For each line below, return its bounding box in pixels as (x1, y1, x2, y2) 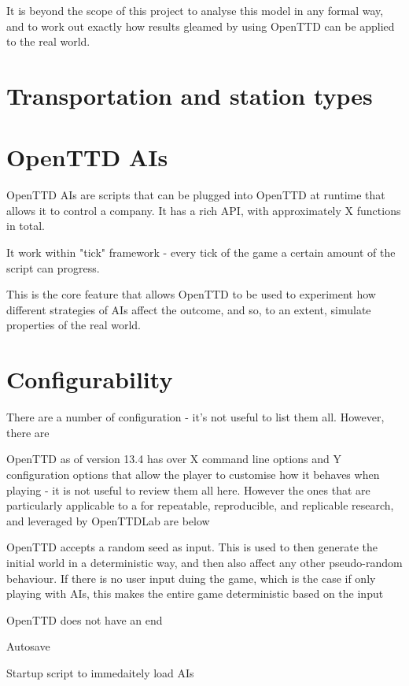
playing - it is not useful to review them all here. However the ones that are (6, 481, 370, 498)
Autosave (6, 638, 50, 654)
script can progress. (6, 259, 100, 276)
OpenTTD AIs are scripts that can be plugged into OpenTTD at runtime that (6, 187, 385, 203)
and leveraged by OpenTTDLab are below (6, 512, 210, 528)
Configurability (6, 363, 173, 395)
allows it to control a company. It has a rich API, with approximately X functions (6, 202, 401, 218)
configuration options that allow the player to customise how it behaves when (6, 465, 380, 482)
